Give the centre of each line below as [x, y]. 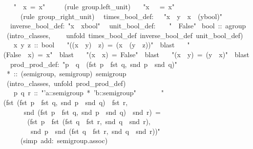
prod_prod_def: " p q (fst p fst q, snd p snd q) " [94, 64]
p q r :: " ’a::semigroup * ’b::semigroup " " [89, 93]
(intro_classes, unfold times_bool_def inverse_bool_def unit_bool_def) [125, 35]
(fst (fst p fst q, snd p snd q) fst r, [66, 102]
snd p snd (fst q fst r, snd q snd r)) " [95, 131]
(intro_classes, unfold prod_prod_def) [66, 83]
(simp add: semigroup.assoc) [64, 140]
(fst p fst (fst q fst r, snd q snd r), [89, 121]
